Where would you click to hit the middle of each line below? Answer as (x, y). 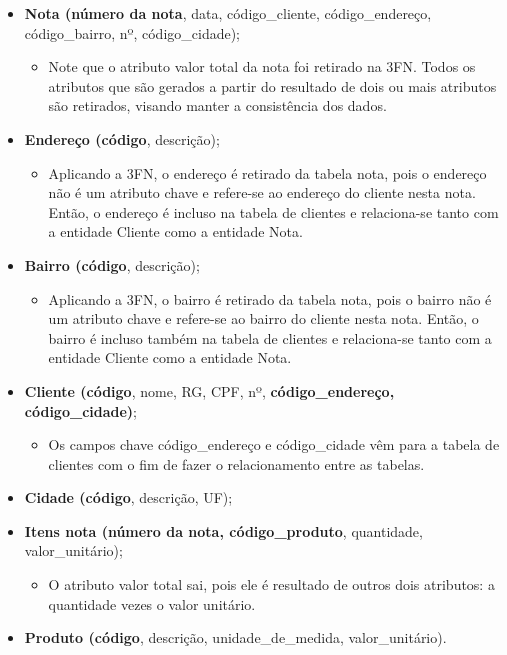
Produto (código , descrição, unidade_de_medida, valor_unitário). (235, 637)
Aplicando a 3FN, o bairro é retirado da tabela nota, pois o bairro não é (270, 298)
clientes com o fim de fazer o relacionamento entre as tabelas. (236, 463)
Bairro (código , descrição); (112, 264)
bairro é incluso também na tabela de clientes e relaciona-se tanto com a (270, 337)
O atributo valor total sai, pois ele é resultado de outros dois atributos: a (271, 584)
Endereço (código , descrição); (122, 138)
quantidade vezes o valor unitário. (152, 603)
